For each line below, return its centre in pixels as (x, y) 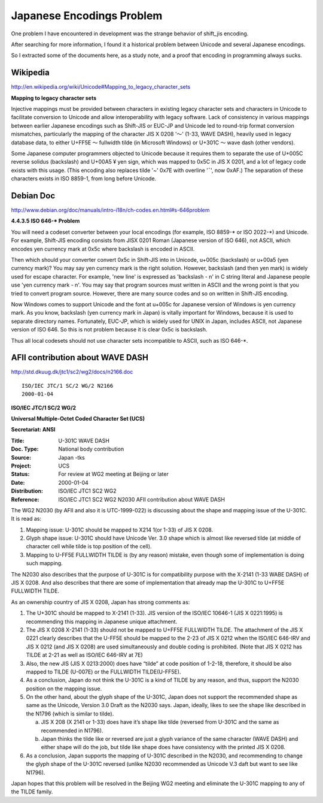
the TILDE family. (32, 792)
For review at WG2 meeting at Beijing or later (113, 474)
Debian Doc (33, 196)
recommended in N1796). (72, 730)
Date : (18, 482)
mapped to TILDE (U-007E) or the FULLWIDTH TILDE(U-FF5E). (103, 672)
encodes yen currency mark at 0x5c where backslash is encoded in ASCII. (103, 249)
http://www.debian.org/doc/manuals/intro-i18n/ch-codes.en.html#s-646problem (110, 210)
